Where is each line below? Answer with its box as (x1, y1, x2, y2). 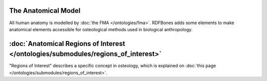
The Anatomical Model (9, 6, 81, 15)
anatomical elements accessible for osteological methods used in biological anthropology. (9, 26, 193, 32)
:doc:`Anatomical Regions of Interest (9, 40, 126, 48)
